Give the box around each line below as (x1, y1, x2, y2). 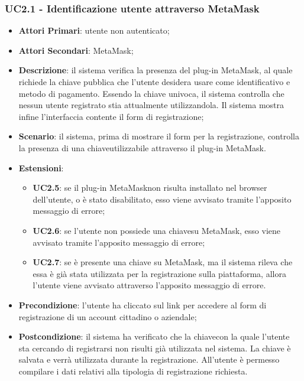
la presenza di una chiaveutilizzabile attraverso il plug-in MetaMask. (18, 141, 266, 154)
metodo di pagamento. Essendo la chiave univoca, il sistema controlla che (18, 87, 284, 99)
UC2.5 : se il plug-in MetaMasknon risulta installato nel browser (33, 181, 267, 194)
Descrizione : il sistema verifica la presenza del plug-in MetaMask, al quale (18, 64, 293, 76)
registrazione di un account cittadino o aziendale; (18, 310, 197, 323)
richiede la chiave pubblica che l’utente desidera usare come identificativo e (18, 76, 290, 87)
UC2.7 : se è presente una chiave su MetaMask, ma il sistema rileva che (33, 256, 293, 268)
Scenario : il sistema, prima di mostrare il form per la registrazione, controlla (18, 130, 299, 142)
